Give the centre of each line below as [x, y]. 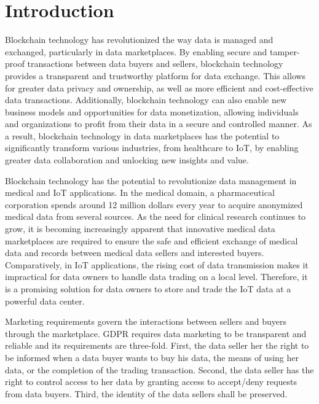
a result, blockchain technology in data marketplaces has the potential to [142, 135]
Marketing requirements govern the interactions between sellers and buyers [146, 321]
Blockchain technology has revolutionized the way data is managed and [139, 40]
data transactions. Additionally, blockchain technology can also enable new [146, 100]
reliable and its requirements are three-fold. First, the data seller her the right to [157, 345]
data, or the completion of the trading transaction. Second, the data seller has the [159, 369]
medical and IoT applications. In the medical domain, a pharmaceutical [140, 192]
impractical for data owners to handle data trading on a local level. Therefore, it [156, 277]
